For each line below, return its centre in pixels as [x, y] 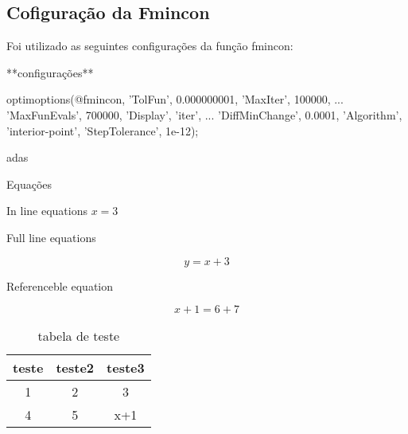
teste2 [75, 368]
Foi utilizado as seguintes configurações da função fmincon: [150, 46]
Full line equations [51, 237]
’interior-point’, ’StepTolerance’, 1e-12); [103, 130]
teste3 [126, 368]
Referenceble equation [60, 285]
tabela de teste [79, 336]
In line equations [47, 211]
